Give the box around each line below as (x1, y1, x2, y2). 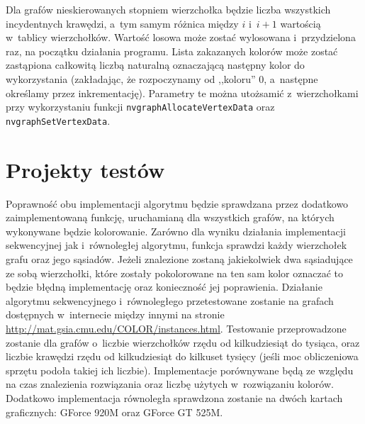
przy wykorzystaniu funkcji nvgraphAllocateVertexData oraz (6, 99, 275, 114)
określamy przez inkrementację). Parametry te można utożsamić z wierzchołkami (6, 85, 359, 100)
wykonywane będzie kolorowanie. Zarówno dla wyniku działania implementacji (6, 223, 347, 238)
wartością (280, 16, 321, 30)
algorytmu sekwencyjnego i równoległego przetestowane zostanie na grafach (6, 293, 334, 308)
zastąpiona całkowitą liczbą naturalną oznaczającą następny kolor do (6, 57, 305, 72)
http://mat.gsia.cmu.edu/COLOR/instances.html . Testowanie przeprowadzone (6, 320, 347, 335)
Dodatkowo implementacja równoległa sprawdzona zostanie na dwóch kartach (6, 390, 343, 405)
